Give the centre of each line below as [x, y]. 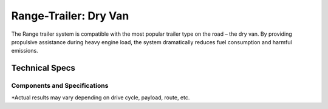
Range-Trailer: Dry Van [70, 16]
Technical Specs [43, 68]
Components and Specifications [60, 86]
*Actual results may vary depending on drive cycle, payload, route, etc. [101, 97]
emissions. [25, 51]
